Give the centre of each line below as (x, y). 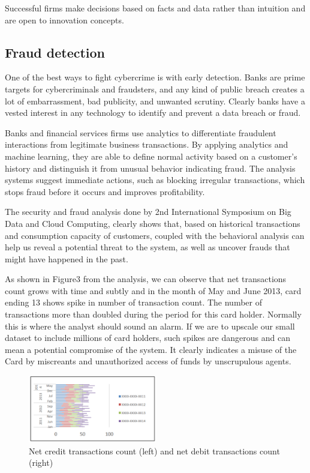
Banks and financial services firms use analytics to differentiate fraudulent (141, 132)
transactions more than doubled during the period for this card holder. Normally (153, 314)
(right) (41, 462)
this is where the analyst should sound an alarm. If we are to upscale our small (150, 326)
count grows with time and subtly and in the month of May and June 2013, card (153, 290)
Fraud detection (55, 52)
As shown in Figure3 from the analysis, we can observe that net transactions (146, 279)
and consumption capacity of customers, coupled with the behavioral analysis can (155, 235)
